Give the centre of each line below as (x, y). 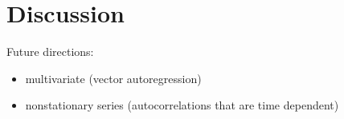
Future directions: (50, 52)
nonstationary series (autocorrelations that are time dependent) (182, 105)
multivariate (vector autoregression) (113, 78)
